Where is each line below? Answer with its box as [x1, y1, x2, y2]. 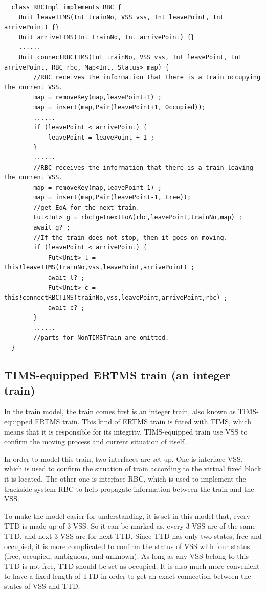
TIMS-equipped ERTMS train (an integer [4, 367, 231, 383]
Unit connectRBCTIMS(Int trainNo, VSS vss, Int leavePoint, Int [18, 53, 242, 61]
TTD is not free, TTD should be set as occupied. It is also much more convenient [4, 560, 260, 571]
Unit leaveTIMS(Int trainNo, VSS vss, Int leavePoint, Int [18, 13, 224, 21]
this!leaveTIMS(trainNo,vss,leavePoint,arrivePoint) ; [4, 264, 195, 271]
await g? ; [33, 224, 70, 232]
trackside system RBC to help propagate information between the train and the [4, 483, 254, 494]
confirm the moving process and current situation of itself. [4, 436, 186, 447]
